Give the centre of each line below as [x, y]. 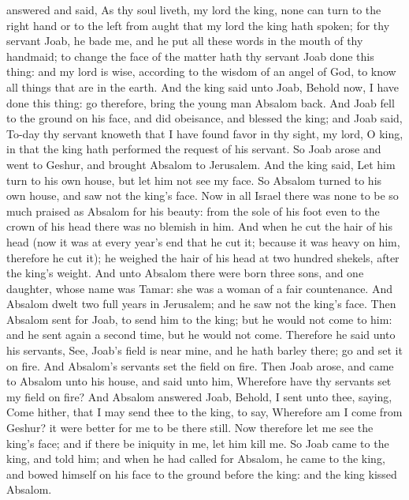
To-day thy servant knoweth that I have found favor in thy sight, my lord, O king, [205, 133]
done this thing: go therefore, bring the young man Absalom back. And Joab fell [201, 102]
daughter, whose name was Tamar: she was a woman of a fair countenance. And [199, 288]
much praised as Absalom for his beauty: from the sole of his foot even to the [193, 211]
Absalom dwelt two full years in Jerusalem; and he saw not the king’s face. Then [201, 304]
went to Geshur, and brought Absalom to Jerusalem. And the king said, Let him [201, 164]
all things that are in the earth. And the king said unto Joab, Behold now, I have [203, 86]
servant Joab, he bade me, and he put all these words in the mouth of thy [185, 41]
